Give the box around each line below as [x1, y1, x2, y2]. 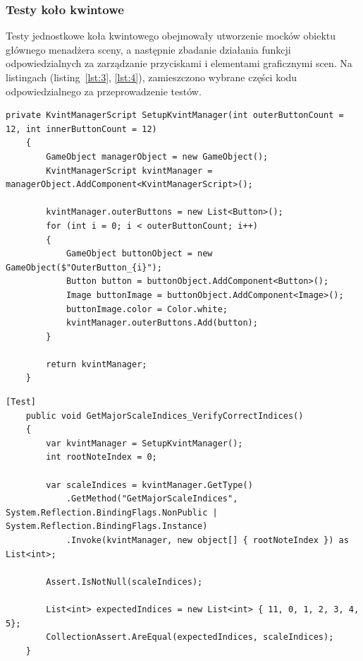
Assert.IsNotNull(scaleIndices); [46, 576, 203, 587]
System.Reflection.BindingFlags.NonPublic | [6, 507, 218, 518]
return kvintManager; [46, 359, 147, 369]
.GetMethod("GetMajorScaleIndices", [66, 494, 238, 504]
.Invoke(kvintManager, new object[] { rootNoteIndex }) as [66, 535, 349, 545]
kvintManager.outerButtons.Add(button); [66, 318, 258, 328]
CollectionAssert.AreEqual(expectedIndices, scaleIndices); [46, 632, 334, 643]
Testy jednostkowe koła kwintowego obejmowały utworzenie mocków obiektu [6, 28, 336, 43]
